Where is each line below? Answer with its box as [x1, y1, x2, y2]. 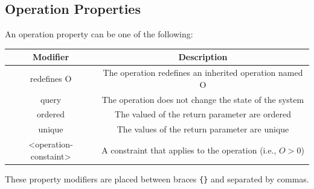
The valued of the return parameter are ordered [115, 108, 291, 120]
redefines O [30, 72, 72, 84]
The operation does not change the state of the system [101, 93, 304, 105]
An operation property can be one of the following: [5, 28, 193, 40]
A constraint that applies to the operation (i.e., [101, 143, 277, 156]
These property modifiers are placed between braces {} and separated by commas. [5, 172, 309, 185]
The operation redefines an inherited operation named [103, 66, 303, 79]
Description [178, 51, 228, 63]
